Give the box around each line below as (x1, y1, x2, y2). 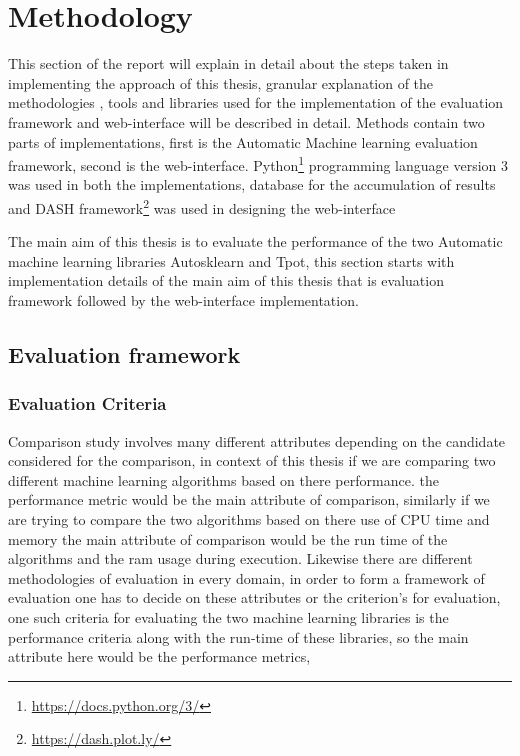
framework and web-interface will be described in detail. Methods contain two (8, 111, 485, 132)
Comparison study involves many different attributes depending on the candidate (8, 430, 506, 451)
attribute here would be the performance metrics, (8, 646, 311, 667)
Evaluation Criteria (8, 391, 167, 416)
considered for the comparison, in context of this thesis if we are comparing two (8, 450, 496, 471)
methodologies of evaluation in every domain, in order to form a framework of (8, 567, 485, 588)
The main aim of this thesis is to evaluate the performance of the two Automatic (8, 231, 503, 252)
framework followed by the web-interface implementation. (8, 289, 359, 310)
